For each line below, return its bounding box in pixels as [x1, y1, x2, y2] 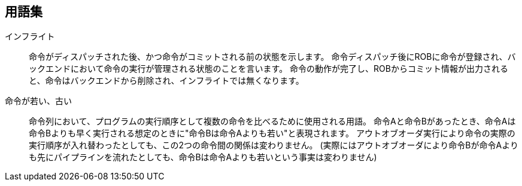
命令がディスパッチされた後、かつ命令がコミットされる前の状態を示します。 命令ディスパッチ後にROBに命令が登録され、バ [29, 51, 516, 62]
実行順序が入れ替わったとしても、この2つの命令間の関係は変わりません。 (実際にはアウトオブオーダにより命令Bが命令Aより [29, 140, 518, 151]
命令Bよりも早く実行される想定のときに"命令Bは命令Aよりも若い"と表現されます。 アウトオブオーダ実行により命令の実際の [29, 128, 515, 139]
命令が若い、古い [5, 96, 72, 106]
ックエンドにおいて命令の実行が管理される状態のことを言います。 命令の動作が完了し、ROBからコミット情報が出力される [29, 63, 508, 74]
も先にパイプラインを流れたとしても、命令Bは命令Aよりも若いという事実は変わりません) [29, 152, 377, 163]
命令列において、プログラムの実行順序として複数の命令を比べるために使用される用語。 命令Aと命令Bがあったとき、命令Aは [29, 116, 516, 127]
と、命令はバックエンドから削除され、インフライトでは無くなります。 [29, 75, 304, 86]
